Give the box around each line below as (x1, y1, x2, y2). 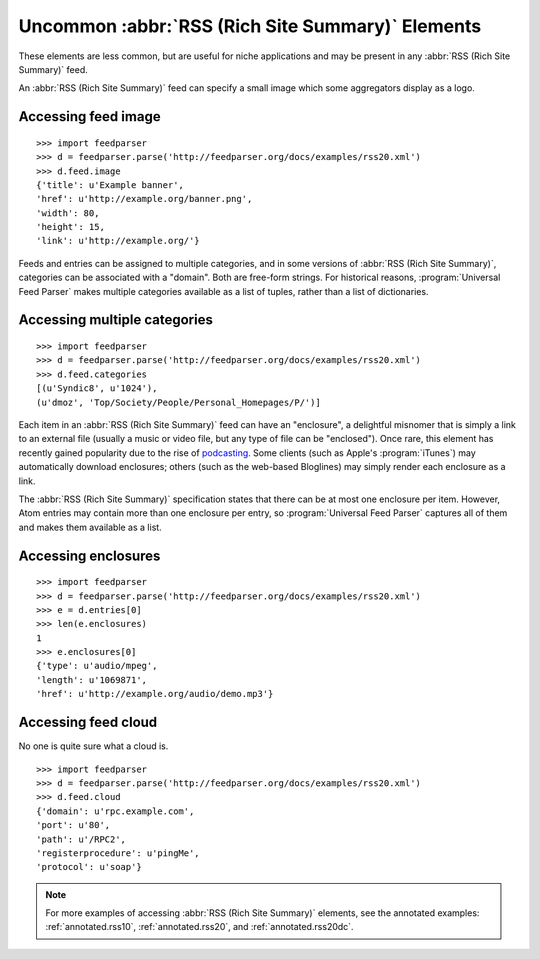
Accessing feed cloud (18, 714, 158, 731)
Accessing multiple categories (18, 311, 214, 329)
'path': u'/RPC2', (36, 833, 127, 845)
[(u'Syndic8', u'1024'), (36, 383, 158, 394)
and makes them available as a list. (18, 521, 162, 533)
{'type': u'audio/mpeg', (36, 660, 158, 672)
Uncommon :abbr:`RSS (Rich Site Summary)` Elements (18, 15, 482, 37)
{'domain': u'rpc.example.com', (36, 805, 195, 817)
